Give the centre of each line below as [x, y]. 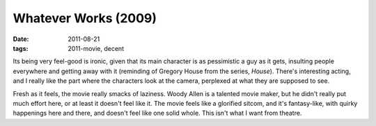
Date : [21, 39]
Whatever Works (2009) [85, 18]
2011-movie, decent [96, 48]
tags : [21, 48]
